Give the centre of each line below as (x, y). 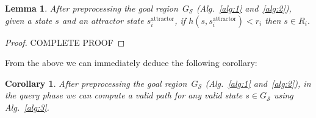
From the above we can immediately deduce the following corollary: (131, 63)
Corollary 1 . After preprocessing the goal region (96, 83)
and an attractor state (103, 20)
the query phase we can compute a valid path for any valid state (124, 95)
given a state (29, 20)
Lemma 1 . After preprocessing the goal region (92, 8)
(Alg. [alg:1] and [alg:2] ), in (258, 83)
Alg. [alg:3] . (27, 107)
